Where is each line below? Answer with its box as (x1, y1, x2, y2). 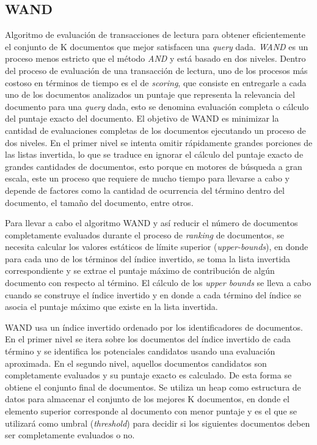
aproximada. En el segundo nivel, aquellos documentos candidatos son (5, 356, 267, 369)
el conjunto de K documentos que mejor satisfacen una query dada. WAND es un (5, 40, 308, 53)
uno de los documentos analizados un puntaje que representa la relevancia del (5, 88, 295, 101)
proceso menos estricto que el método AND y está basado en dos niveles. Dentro (5, 52, 306, 65)
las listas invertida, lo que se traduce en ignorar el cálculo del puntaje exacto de (5, 148, 304, 161)
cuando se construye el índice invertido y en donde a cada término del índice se (5, 288, 301, 301)
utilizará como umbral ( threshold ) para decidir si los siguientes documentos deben (5, 416, 310, 429)
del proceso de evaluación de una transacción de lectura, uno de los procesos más (5, 64, 308, 76)
